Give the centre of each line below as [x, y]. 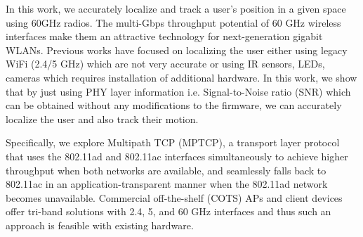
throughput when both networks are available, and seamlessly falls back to [166, 170]
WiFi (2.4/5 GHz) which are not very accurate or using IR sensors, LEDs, [165, 64]
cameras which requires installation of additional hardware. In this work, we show [181, 77]
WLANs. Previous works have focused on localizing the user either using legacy [177, 50]
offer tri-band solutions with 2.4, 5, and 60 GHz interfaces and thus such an [169, 211]
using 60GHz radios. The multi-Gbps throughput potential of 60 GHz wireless [173, 22]
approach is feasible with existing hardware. [100, 225]
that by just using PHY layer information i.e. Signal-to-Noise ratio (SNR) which [178, 91]
